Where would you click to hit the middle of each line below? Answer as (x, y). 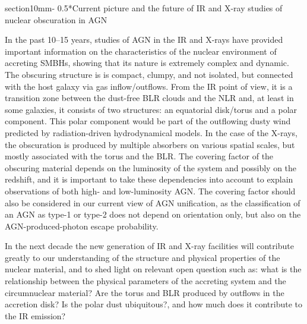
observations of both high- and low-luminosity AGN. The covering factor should (150, 191)
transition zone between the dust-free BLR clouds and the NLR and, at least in (149, 98)
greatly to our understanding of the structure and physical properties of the (143, 257)
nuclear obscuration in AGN (56, 19)
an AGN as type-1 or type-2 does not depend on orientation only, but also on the (153, 214)
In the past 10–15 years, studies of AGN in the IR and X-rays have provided (144, 40)
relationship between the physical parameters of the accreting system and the (145, 281)
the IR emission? (35, 315)
